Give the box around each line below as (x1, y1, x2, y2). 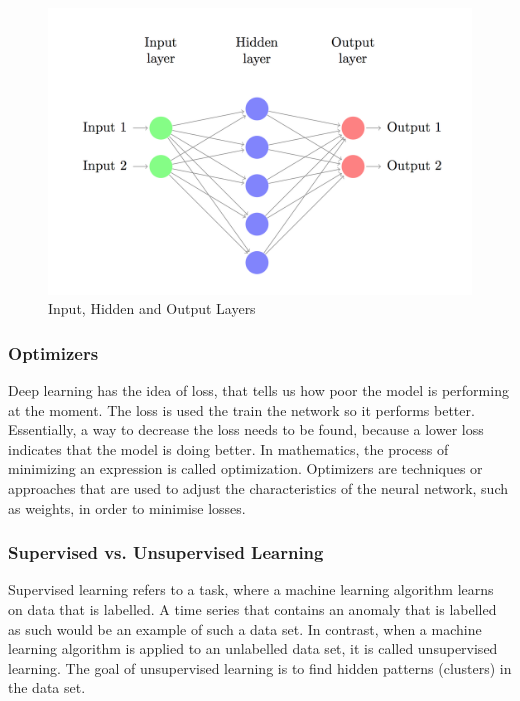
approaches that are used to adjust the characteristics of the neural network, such (8, 477, 509, 498)
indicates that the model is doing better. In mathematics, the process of (8, 438, 449, 459)
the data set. (8, 677, 86, 698)
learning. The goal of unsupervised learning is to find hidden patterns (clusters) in (8, 657, 512, 678)
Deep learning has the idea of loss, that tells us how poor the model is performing (8, 379, 509, 400)
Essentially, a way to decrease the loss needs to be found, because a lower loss (8, 419, 484, 440)
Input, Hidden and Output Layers (48, 298, 256, 319)
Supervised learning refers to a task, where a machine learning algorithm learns (8, 579, 494, 600)
